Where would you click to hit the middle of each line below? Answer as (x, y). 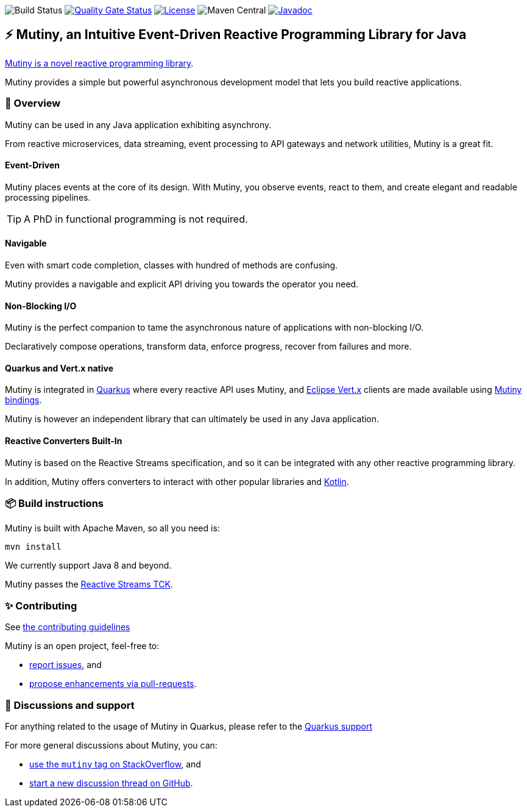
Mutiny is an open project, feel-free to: (82, 646)
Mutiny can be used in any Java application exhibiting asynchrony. (138, 124)
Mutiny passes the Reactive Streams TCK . (89, 584)
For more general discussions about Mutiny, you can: (111, 745)
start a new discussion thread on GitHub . (111, 783)
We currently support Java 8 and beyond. (88, 566)
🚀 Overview (33, 103)
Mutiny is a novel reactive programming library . (99, 63)
